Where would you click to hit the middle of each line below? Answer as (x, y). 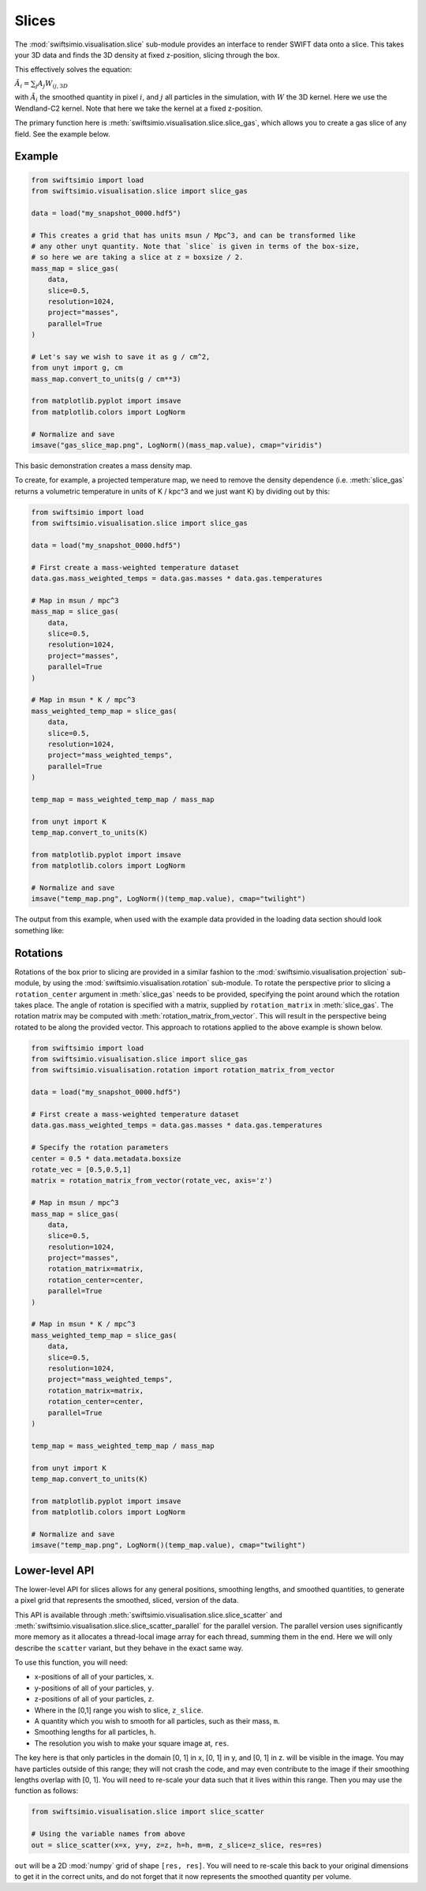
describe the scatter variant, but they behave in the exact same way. (129, 1648)
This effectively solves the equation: (73, 69)
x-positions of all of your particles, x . (94, 1677)
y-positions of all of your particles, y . (94, 1688)
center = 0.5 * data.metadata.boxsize (106, 1158)
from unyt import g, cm (77, 368)
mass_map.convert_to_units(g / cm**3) (106, 379)
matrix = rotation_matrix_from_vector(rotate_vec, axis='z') (152, 1181)
